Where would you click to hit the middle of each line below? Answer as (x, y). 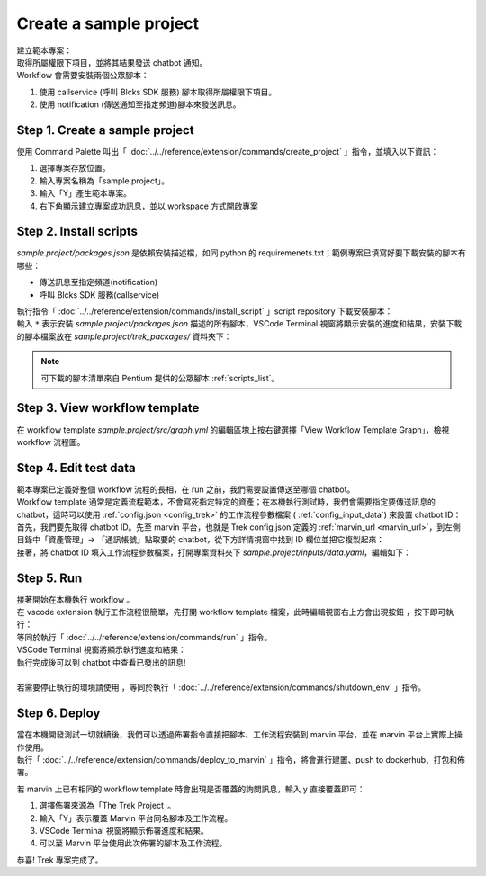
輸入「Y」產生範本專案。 (85, 193)
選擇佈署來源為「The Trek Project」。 (107, 806)
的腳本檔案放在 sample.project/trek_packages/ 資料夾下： (124, 336)
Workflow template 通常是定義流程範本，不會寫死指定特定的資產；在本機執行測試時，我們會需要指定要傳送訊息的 (226, 502)
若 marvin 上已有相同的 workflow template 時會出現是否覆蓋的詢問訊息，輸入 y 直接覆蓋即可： (191, 789)
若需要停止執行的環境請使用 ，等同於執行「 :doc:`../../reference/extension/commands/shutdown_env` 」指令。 (221, 687)
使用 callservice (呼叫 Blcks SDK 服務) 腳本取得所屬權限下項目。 (158, 92)
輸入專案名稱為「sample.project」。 (104, 181)
